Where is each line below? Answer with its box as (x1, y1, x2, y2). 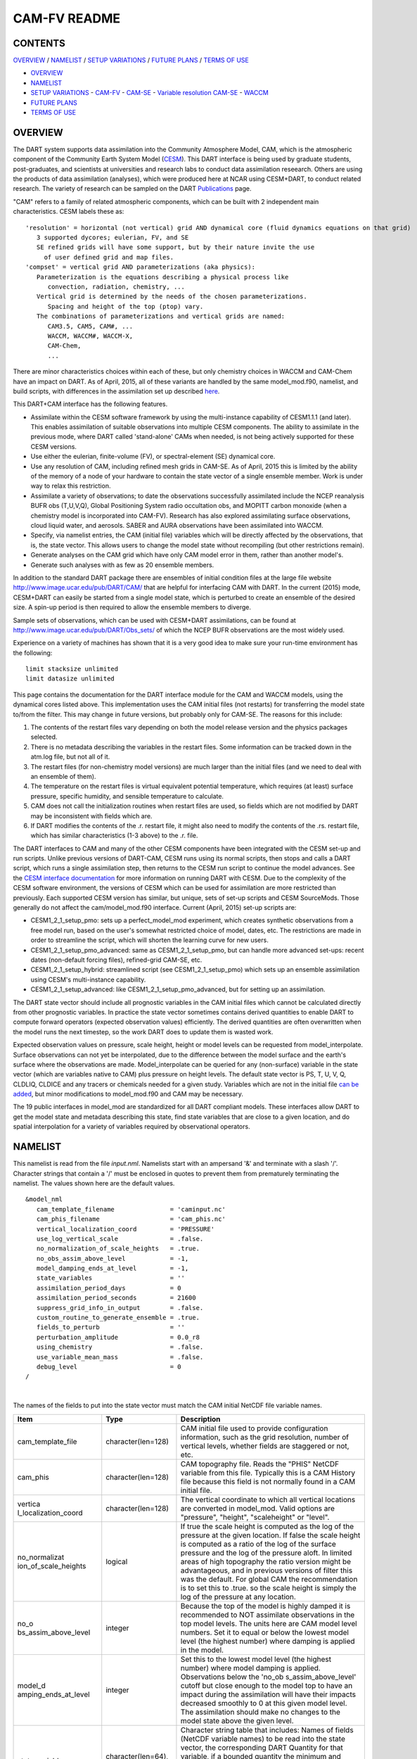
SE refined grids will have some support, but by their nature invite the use (36, 243, 315, 251)
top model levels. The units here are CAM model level (180, 1618, 358, 1628)
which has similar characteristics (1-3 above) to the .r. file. (30, 831, 198, 840)
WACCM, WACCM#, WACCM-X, (47, 331, 134, 340)
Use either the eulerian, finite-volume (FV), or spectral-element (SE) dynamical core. (30, 452, 276, 461)
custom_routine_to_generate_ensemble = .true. (36, 1314, 200, 1322)
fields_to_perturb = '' (36, 1323, 186, 1331)
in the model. (180, 1645, 224, 1655)
